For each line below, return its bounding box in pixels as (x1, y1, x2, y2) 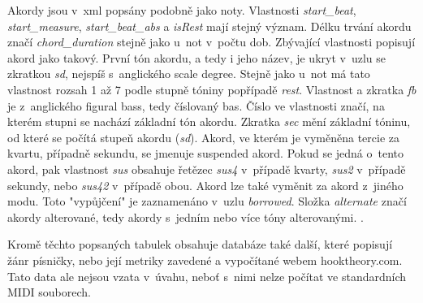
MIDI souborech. (7, 284, 91, 301)
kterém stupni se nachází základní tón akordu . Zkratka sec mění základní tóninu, (7, 113, 411, 130)
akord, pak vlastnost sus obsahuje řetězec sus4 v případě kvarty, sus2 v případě (7, 160, 406, 177)
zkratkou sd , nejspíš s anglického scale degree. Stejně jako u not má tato (7, 65, 370, 82)
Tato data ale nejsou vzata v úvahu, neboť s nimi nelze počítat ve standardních (7, 267, 407, 284)
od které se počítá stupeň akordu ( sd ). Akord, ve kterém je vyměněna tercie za (7, 128, 399, 145)
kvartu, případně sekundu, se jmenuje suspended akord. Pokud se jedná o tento (7, 145, 404, 162)
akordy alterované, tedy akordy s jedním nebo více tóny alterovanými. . (7, 208, 364, 225)
